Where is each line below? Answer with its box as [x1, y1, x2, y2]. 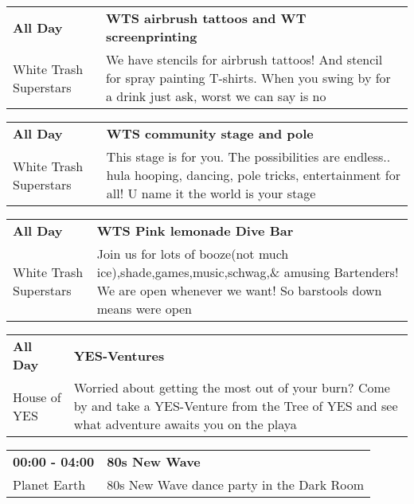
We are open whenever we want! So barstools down [96, 281, 382, 299]
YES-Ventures [73, 346, 165, 365]
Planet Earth [13, 475, 86, 494]
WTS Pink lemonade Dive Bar [96, 221, 294, 240]
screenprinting [105, 27, 197, 45]
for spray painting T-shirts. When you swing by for [105, 68, 391, 87]
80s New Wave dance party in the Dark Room [107, 475, 365, 494]
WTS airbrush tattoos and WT [105, 9, 307, 27]
